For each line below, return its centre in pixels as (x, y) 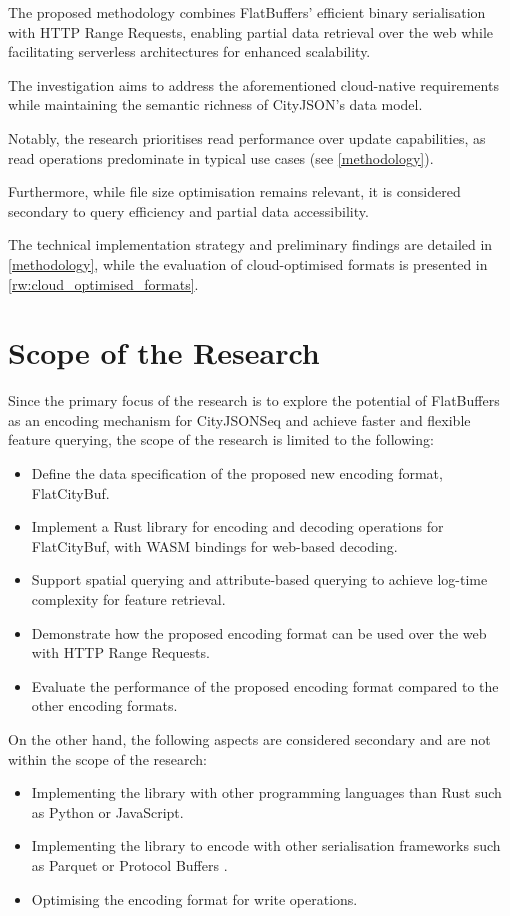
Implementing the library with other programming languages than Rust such (266, 792)
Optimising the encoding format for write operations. (194, 898)
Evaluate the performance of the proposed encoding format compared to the (265, 685)
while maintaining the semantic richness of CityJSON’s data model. (215, 104)
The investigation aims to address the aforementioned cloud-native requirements (253, 84)
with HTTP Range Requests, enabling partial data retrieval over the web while (251, 31)
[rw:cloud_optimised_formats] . (103, 283)
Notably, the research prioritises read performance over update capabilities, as (247, 137)
